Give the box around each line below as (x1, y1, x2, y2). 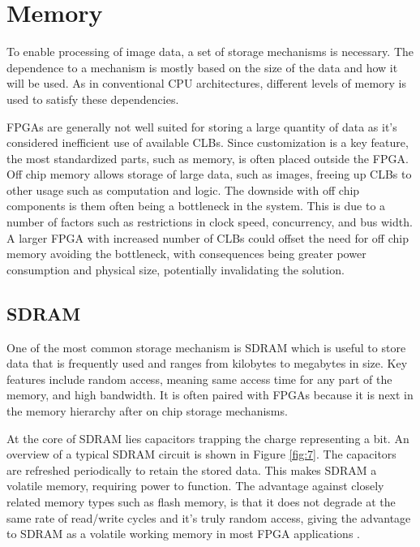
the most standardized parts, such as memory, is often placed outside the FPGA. (6, 149, 409, 166)
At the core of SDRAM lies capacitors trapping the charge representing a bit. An (6, 429, 409, 446)
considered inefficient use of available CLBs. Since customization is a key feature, (6, 134, 409, 151)
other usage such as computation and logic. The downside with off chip (6, 181, 360, 198)
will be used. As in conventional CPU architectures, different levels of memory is (6, 75, 407, 92)
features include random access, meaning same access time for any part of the (6, 370, 392, 387)
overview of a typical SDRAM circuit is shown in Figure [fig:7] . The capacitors (6, 446, 396, 463)
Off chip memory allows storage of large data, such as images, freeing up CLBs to (6, 166, 412, 183)
